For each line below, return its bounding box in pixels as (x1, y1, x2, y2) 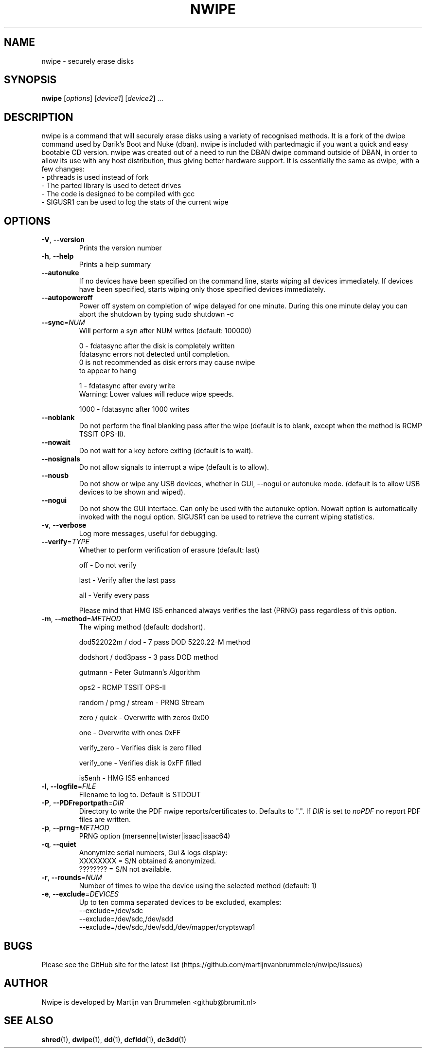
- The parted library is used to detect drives (41, 181, 181, 190)
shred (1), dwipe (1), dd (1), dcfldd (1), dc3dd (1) (41, 1035, 187, 1044)
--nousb (41, 471, 69, 480)
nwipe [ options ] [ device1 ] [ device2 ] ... (41, 94, 163, 103)
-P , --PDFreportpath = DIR (41, 799, 124, 807)
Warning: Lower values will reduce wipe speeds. (79, 390, 234, 399)
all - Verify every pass (79, 591, 149, 600)
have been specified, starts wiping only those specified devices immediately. (79, 285, 325, 294)
